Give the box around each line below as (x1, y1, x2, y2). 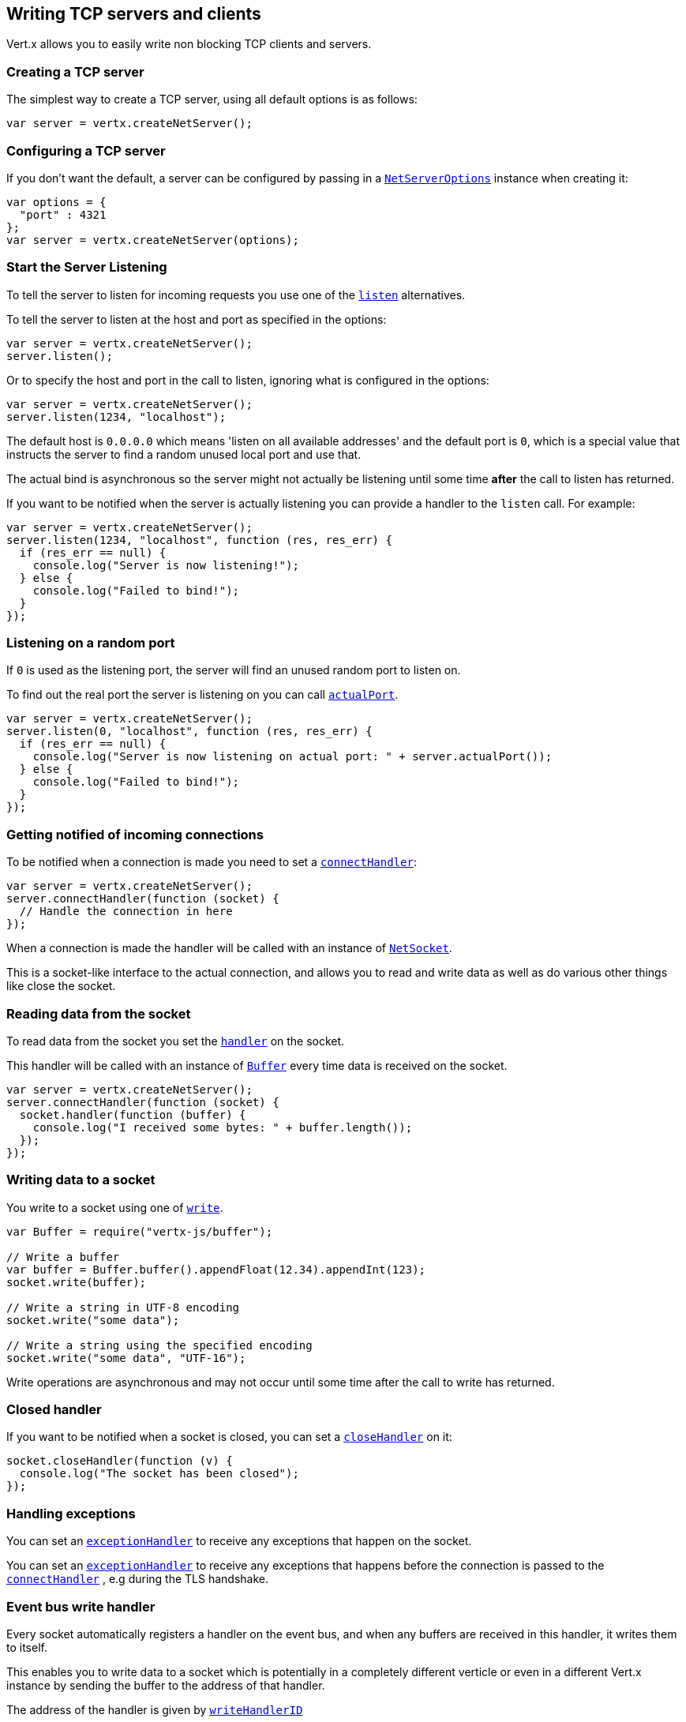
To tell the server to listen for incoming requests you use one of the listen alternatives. (6, 287, 466, 302)
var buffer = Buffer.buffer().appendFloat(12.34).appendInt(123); (6, 1262, 426, 1276)
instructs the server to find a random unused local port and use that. (6, 447, 362, 461)
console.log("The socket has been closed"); (19, 1467, 299, 1480)
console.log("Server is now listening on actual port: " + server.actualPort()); (32, 750, 553, 763)
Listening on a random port (6, 635, 175, 651)
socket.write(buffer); (6, 1275, 147, 1289)
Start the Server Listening (6, 259, 167, 276)
